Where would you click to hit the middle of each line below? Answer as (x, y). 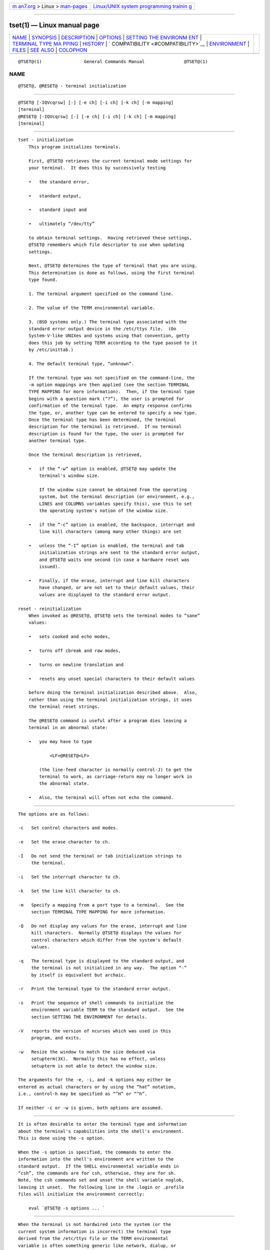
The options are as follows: (54, 814)
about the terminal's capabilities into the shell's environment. (101, 1131)
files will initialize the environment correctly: (81, 1194)
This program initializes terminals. (74, 147)
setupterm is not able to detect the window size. (94, 1066)
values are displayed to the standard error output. (105, 594)
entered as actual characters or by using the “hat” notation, (97, 1087)
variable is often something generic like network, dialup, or (97, 1245)
